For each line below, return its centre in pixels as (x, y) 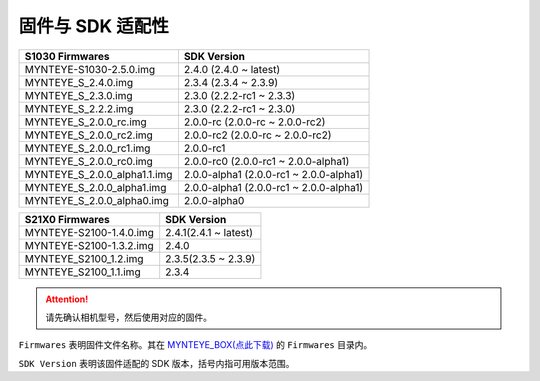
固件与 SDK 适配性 (93, 26)
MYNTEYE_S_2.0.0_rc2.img (89, 135)
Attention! (67, 299)
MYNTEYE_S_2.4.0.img (79, 82)
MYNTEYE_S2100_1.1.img (82, 272)
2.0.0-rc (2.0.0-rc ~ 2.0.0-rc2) (254, 122)
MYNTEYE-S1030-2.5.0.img (89, 69)
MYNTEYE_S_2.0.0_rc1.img (87, 148)
